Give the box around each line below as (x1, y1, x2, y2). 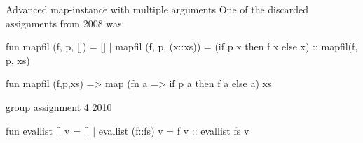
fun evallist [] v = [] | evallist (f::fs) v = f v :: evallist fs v (6, 123, 249, 137)
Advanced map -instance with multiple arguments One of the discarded (6, 2, 308, 16)
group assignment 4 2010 (6, 99, 112, 114)
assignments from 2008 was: (6, 15, 125, 30)
